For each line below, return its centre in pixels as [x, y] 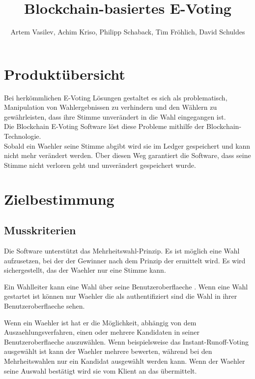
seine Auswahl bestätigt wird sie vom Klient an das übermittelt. [100, 370]
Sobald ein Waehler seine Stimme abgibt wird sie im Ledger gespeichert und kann [127, 145]
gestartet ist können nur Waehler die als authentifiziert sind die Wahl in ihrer [121, 296]
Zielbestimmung [59, 199]
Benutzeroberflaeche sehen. [44, 305]
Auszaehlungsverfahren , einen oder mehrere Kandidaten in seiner [102, 332]
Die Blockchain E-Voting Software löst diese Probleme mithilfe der [104, 126]
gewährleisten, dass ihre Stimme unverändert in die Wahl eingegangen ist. [115, 116]
